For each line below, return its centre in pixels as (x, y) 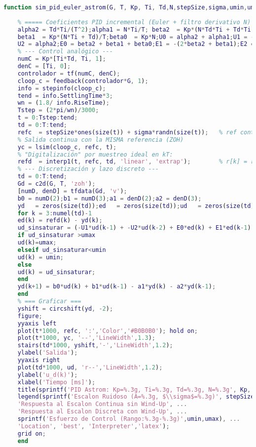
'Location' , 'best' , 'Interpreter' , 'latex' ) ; (93, 426)
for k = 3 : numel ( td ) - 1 (55, 213)
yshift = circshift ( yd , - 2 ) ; (65, 308)
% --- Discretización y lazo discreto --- (88, 169)
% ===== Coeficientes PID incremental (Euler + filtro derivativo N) (134, 22)
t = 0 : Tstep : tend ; (48, 118)
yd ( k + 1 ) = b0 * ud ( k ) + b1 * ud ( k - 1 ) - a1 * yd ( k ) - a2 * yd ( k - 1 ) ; (117, 287)
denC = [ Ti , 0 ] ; (44, 66)
